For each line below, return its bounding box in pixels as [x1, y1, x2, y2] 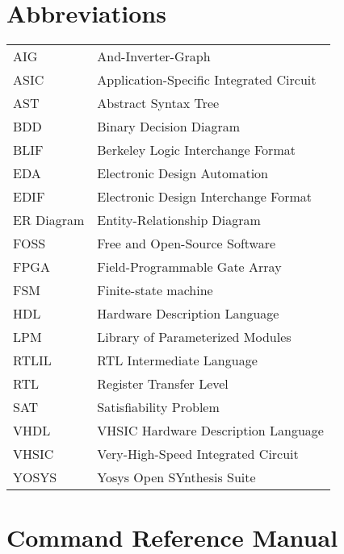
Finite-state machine [97, 281, 213, 300]
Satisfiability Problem [97, 398, 220, 417]
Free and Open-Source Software [97, 234, 276, 253]
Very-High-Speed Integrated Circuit [97, 444, 299, 464]
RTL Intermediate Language [97, 351, 258, 370]
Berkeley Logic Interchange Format [97, 140, 296, 160]
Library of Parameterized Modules [97, 327, 292, 347]
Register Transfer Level [97, 374, 229, 394]
